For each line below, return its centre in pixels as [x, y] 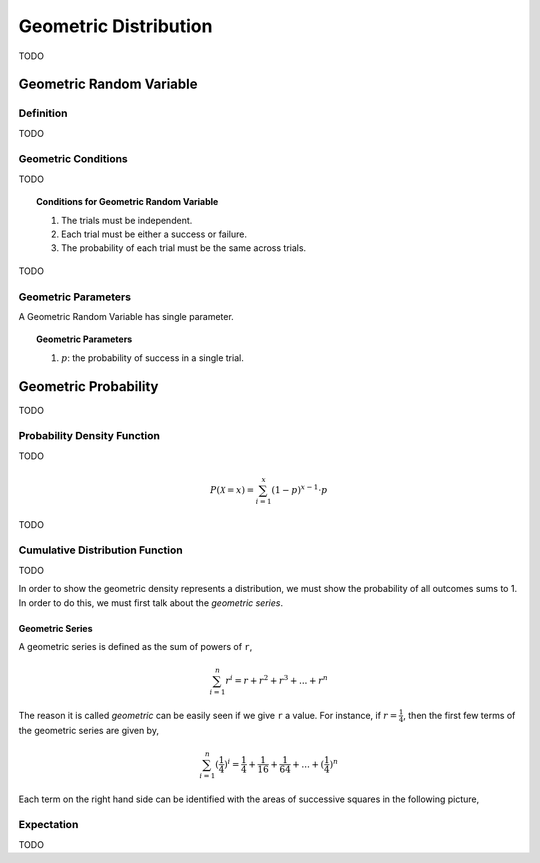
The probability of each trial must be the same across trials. [184, 248]
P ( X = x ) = [232, 489]
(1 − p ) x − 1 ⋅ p [299, 489]
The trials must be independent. [127, 220]
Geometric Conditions [73, 159]
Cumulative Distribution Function [101, 550]
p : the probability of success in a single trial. [152, 357]
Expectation [48, 825]
